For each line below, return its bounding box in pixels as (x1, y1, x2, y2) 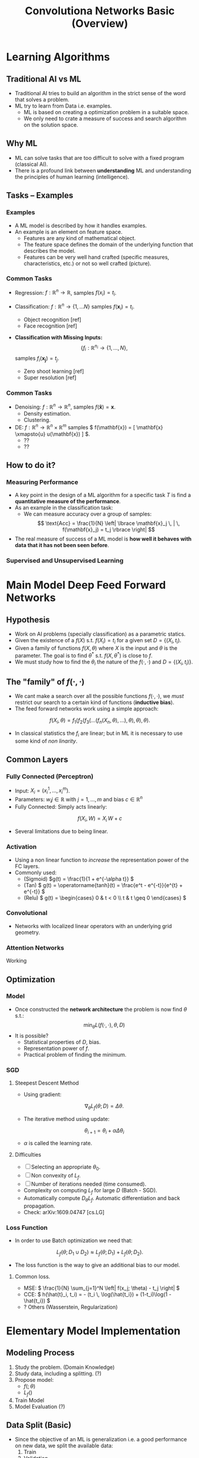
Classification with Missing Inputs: (14, 334, 103, 341)
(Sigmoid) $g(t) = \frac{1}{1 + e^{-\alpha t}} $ (23, 875, 134, 882)
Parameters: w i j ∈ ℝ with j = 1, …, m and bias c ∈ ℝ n (14, 794, 143, 804)
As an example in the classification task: (14, 504, 113, 511)
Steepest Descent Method (14, 1079, 79, 1086)
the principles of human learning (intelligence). (14, 173, 129, 180)
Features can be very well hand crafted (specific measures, (23, 253, 169, 260)
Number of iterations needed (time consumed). (31, 1180, 147, 1187)
